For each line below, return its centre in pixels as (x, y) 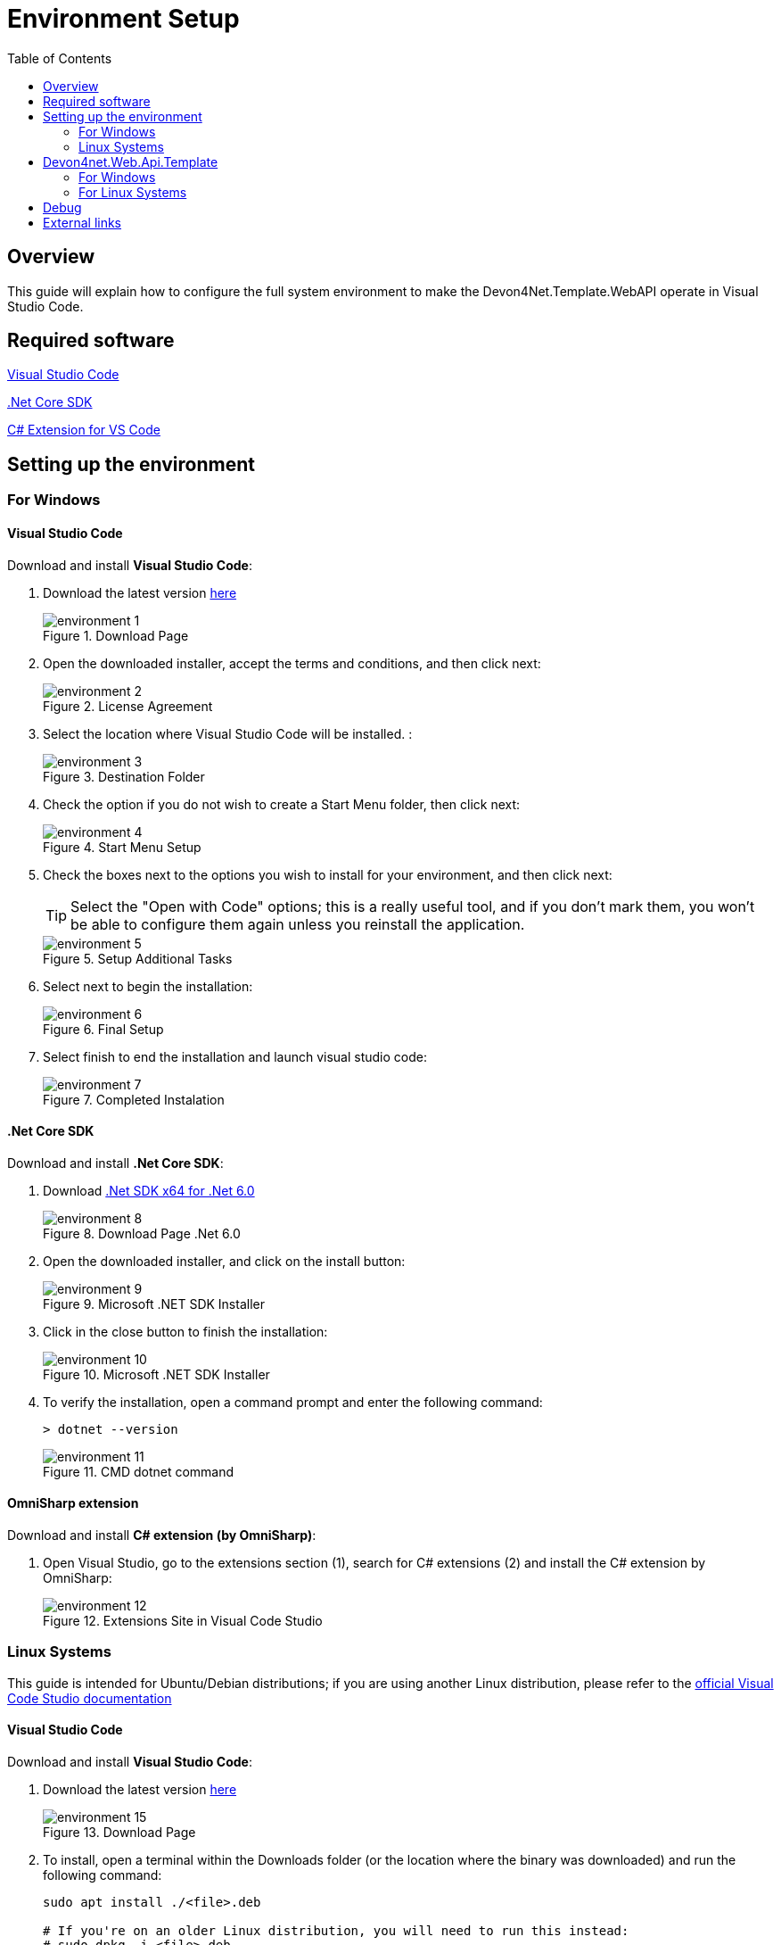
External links (82, 222)
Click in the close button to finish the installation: (185, 1331)
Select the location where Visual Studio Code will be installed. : (228, 733)
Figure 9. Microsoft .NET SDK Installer (154, 1304)
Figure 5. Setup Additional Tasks (138, 958)
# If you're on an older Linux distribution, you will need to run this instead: (336, 1930)
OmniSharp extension (73, 1503)
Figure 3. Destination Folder (124, 776)
